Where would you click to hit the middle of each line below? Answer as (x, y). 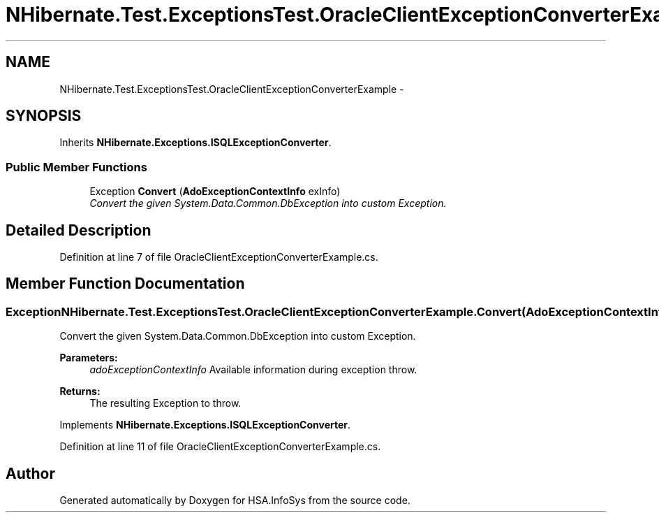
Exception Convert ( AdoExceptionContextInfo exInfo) (215, 192)
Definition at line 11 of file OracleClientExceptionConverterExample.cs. (220, 447)
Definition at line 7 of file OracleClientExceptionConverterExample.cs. (219, 257)
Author (30, 473)
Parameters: (89, 358)
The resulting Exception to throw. (165, 403)
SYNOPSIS (44, 116)
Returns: (80, 391)
